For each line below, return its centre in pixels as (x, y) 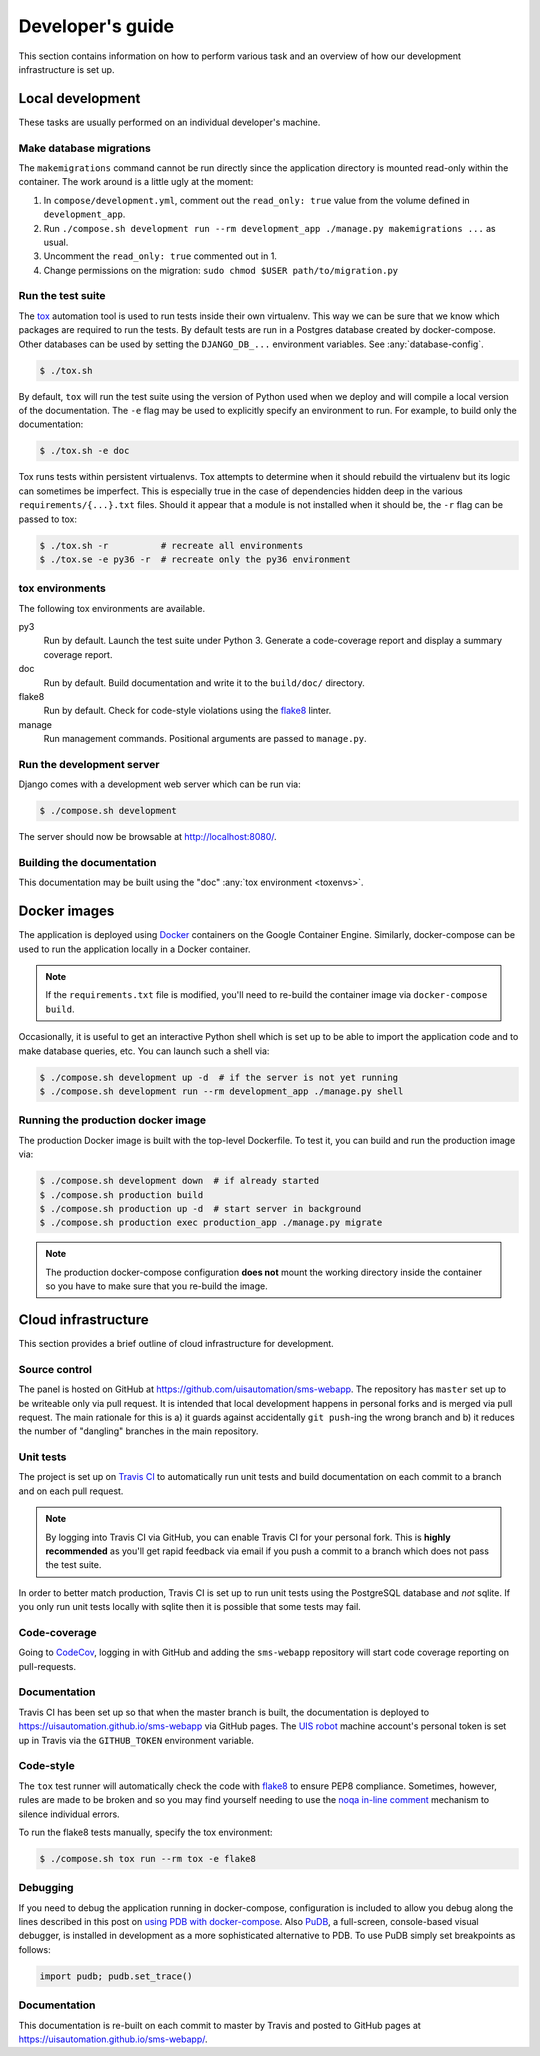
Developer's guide (96, 26)
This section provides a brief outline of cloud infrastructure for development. (176, 1343)
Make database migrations (85, 148)
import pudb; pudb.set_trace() (116, 1976)
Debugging (46, 1888)
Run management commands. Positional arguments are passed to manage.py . (205, 739)
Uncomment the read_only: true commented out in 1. (160, 256)
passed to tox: (47, 519)
